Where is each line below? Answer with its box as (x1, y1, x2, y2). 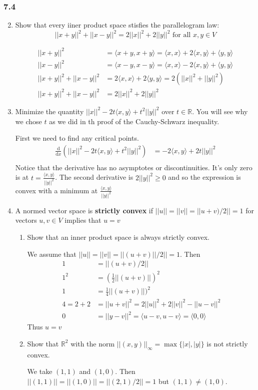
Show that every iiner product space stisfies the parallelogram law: (15, 20, 219, 30)
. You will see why (192, 106, 248, 116)
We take (27, 366, 52, 376)
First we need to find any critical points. (15, 133, 139, 143)
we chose (15, 116, 42, 126)
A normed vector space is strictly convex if (15, 205, 153, 215)
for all (172, 32, 191, 39)
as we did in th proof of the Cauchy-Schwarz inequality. (49, 116, 219, 126)
